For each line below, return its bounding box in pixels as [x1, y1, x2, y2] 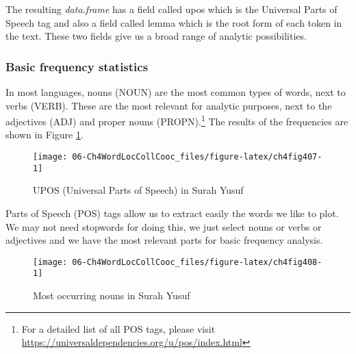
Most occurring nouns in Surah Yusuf [33, 288, 190, 303]
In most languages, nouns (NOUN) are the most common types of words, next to [5, 85, 346, 99]
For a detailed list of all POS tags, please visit [21, 321, 216, 336]
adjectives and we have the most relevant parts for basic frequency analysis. [5, 233, 323, 247]
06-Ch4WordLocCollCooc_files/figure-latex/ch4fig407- [72, 152, 322, 162]
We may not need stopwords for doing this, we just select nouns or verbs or [5, 219, 322, 233]
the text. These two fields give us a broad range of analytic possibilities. [5, 29, 307, 43]
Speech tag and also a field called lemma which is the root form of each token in [5, 15, 342, 29]
